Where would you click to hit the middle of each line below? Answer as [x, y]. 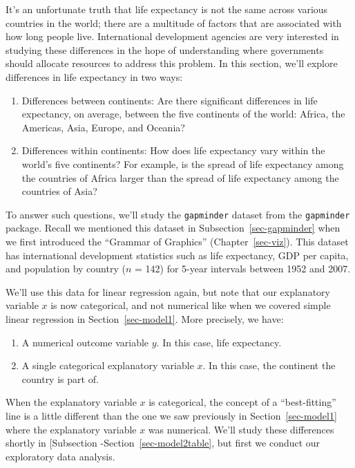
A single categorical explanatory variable [108, 365]
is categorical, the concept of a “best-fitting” [242, 402]
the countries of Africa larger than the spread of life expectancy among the [180, 177]
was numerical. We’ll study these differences [241, 429]
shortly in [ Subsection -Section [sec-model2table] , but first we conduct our [163, 443]
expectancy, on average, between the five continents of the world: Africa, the [183, 114]
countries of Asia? [59, 191]
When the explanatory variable [71, 402]
